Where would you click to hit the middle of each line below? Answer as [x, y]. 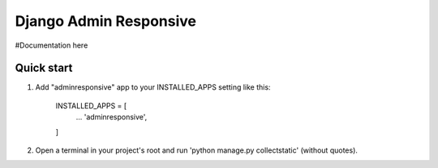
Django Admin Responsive [105, 21]
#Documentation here [52, 45]
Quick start [44, 68]
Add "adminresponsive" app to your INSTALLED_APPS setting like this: [153, 87]
